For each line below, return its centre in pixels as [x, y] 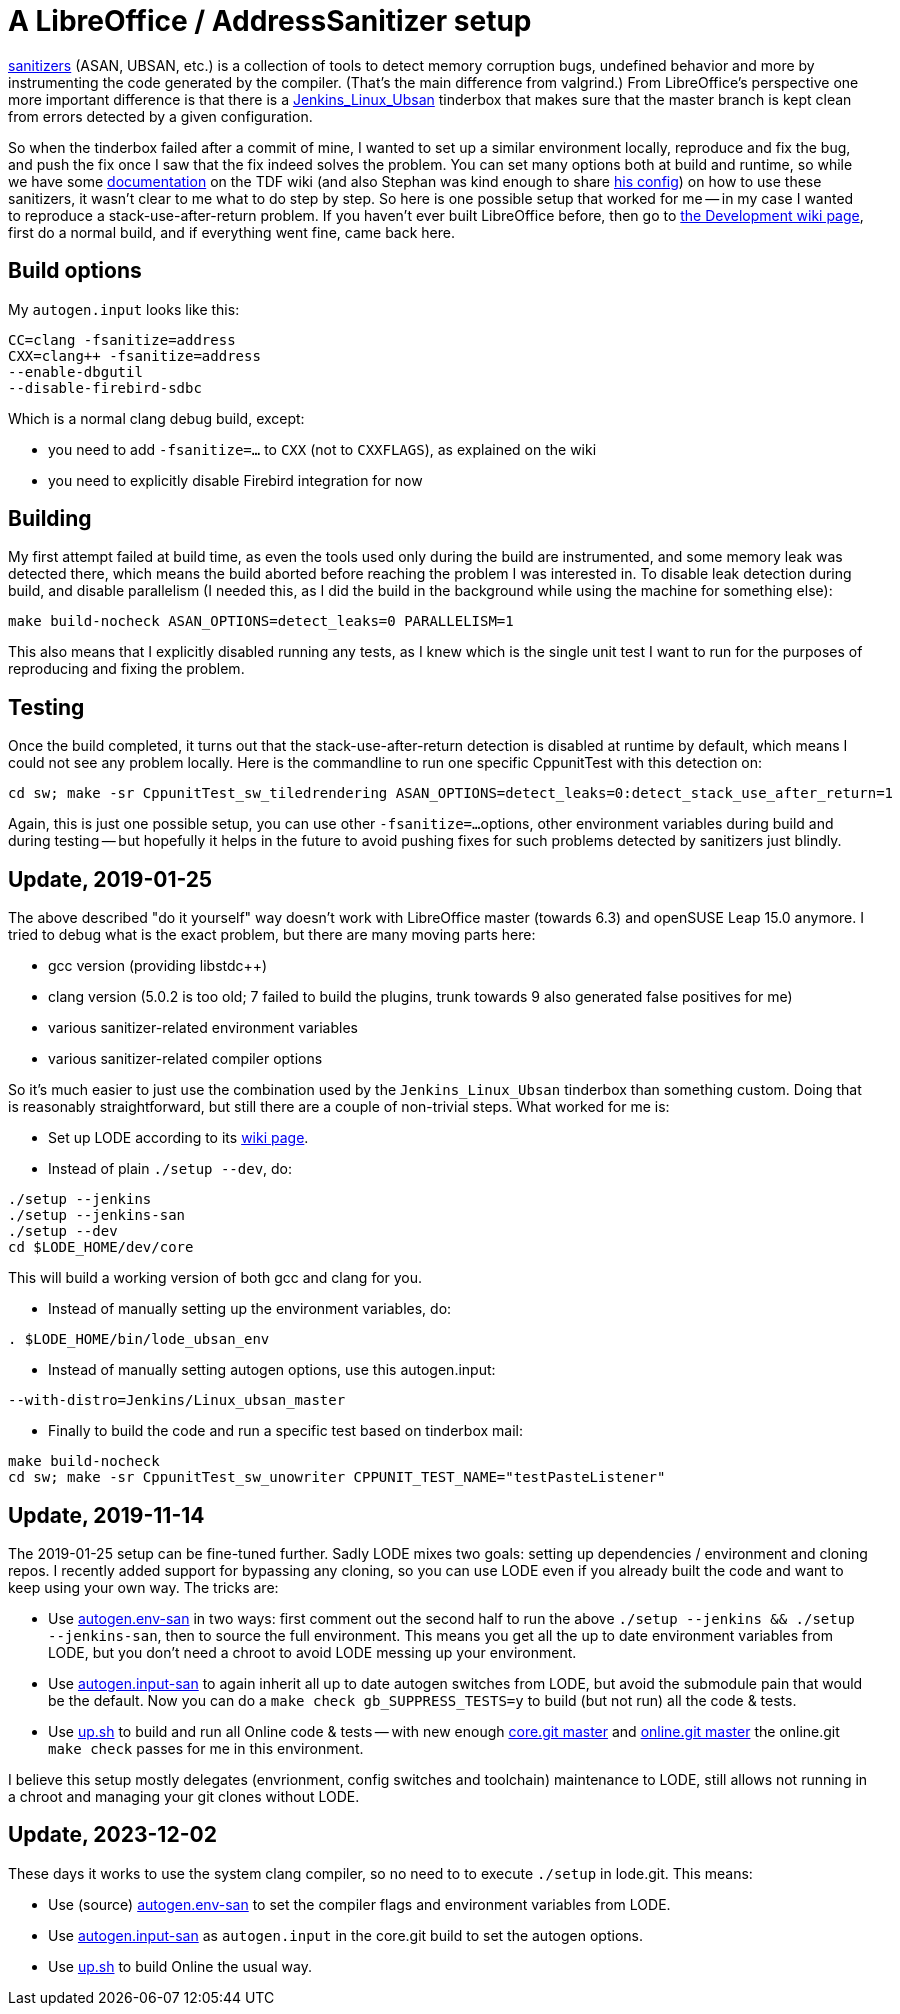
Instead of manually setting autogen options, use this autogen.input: [272, 1370]
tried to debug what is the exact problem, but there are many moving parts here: [272, 935]
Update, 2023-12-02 [112, 1835]
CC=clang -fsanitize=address [122, 339]
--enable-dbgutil [75, 371]
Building [50, 519]
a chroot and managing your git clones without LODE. [184, 1796]
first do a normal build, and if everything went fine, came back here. [231, 232]
